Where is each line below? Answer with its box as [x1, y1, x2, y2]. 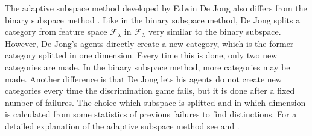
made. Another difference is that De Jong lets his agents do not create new [5, 72, 282, 85]
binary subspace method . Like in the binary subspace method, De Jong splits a [5, 13, 301, 26]
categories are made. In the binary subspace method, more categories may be [5, 60, 290, 73]
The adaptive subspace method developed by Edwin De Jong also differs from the [5, 2, 307, 14]
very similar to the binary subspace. [148, 25, 281, 38]
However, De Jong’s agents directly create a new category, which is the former [5, 37, 294, 49]
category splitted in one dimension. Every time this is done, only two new [5, 49, 278, 61]
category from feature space [5, 25, 107, 38]
